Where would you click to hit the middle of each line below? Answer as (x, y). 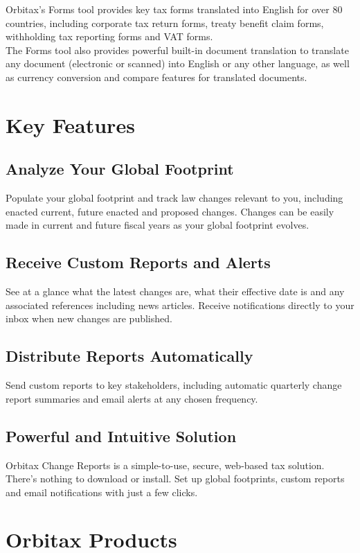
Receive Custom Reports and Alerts (138, 262)
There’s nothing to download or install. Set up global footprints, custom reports (175, 479)
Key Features (70, 124)
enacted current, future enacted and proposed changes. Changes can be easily (170, 211)
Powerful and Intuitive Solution (121, 436)
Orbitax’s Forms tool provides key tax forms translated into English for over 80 (174, 9)
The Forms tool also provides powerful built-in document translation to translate (177, 50)
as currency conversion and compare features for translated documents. (156, 77)
